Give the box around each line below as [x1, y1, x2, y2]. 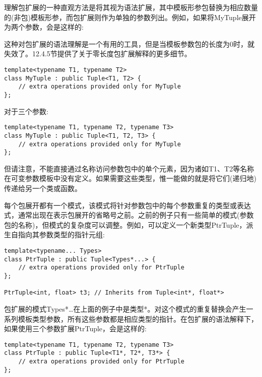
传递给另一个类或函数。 [4, 183, 82, 193]
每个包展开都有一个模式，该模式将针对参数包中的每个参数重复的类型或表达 [4, 200, 251, 210]
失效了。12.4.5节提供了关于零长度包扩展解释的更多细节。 [4, 48, 191, 59]
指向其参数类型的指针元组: [18, 229, 105, 240]
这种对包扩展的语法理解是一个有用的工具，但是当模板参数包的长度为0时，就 [4, 38, 254, 49]
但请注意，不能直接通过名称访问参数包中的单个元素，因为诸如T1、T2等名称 [4, 163, 254, 173]
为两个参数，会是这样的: [4, 22, 84, 32]
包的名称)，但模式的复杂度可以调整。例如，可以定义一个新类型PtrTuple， [4, 219, 246, 230]
